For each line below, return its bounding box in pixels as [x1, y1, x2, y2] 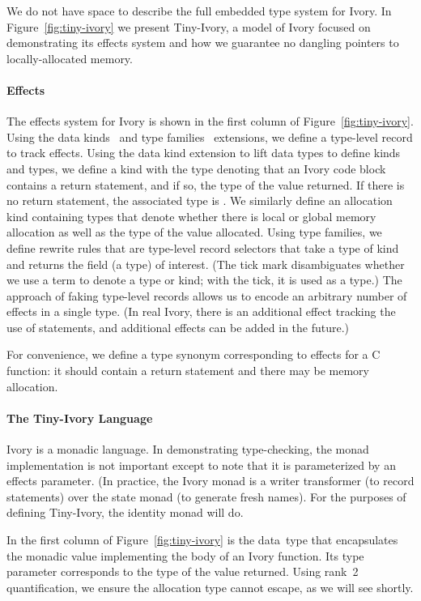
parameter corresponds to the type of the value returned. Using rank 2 [6, 563, 359, 580]
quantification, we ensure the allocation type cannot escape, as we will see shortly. [6, 578, 414, 595]
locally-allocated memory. [6, 49, 133, 66]
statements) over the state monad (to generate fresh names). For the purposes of [6, 488, 406, 505]
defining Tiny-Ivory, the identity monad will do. [6, 504, 244, 521]
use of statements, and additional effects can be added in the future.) [6, 318, 350, 335]
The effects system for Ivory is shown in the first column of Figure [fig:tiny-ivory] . [6, 113, 414, 130]
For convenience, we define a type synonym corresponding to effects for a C [6, 346, 381, 363]
